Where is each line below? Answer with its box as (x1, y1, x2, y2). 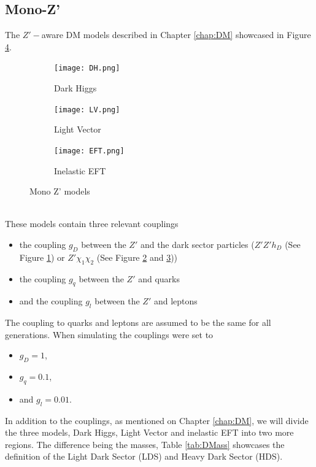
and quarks (138, 272, 180, 285)
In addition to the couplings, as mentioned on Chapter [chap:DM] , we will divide (5, 414, 309, 426)
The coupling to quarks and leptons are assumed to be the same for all (5, 316, 271, 329)
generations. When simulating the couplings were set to (5, 328, 214, 341)
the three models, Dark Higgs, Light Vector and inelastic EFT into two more (5, 426, 294, 439)
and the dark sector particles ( (140, 237, 255, 250)
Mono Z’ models (29, 185, 90, 198)
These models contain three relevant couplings (5, 217, 179, 230)
